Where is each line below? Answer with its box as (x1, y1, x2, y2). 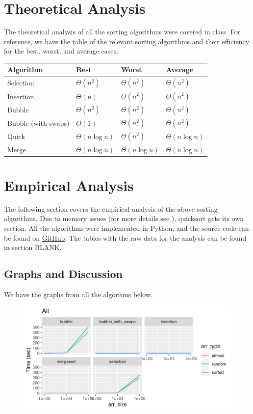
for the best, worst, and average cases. (4, 46, 118, 56)
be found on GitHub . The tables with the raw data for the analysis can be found (4, 232, 247, 243)
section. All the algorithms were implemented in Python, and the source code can (4, 222, 249, 233)
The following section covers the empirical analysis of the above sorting (4, 203, 218, 214)
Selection (7, 78, 34, 88)
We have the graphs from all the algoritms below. (4, 289, 152, 299)
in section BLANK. (4, 242, 62, 252)
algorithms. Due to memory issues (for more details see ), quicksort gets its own (4, 213, 244, 223)
